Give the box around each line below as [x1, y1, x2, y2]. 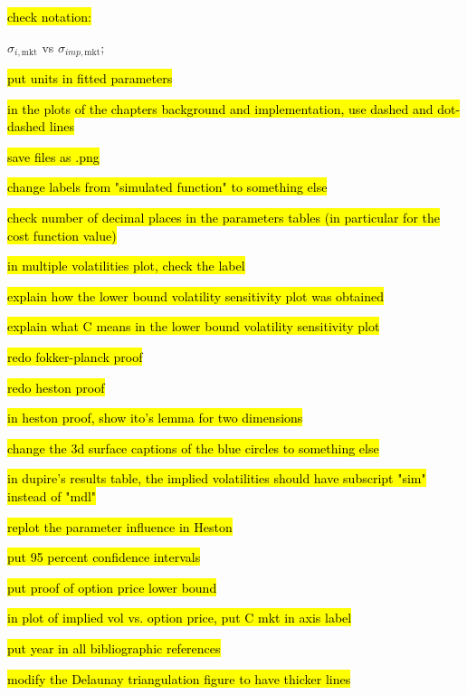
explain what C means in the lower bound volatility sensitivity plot [7, 317, 380, 336]
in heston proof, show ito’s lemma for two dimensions [7, 408, 303, 427]
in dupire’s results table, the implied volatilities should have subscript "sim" [7, 469, 426, 488]
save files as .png [7, 147, 100, 166]
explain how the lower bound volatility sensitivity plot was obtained [7, 286, 385, 305]
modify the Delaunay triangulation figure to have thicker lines [7, 669, 351, 688]
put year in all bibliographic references [7, 638, 221, 657]
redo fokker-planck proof [7, 347, 143, 366]
